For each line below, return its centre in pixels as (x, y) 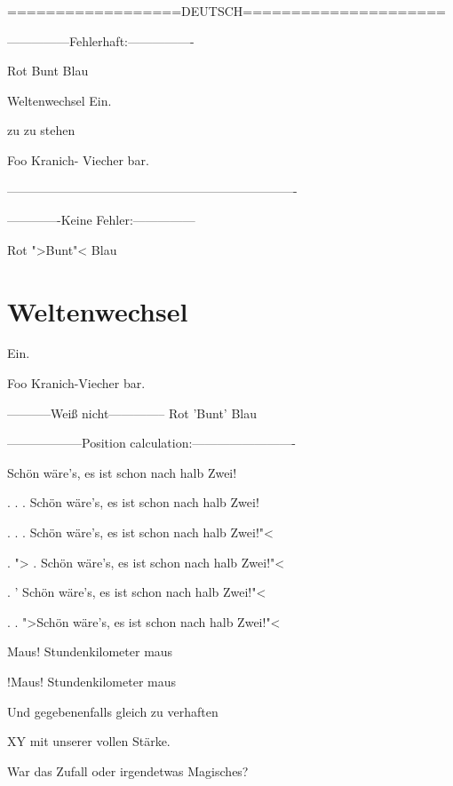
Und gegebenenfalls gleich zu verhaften (113, 711)
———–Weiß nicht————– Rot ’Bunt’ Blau (132, 413)
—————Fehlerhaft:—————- (101, 40)
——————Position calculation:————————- (152, 443)
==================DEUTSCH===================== (227, 11)
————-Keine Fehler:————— (101, 220)
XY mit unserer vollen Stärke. (89, 741)
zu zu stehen (41, 130)
